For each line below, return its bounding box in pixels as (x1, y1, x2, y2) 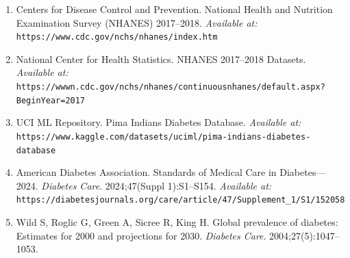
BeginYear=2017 (16, 95, 86, 105)
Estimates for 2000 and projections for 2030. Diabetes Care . (16, 228, 266, 242)
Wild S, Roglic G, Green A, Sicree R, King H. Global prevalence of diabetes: (16, 215, 338, 229)
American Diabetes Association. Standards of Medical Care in (16, 165, 277, 179)
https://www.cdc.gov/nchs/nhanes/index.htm (16, 32, 218, 42)
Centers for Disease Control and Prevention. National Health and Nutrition (16, 2, 333, 16)
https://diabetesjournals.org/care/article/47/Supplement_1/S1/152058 (16, 195, 345, 205)
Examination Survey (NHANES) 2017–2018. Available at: (16, 15, 258, 29)
